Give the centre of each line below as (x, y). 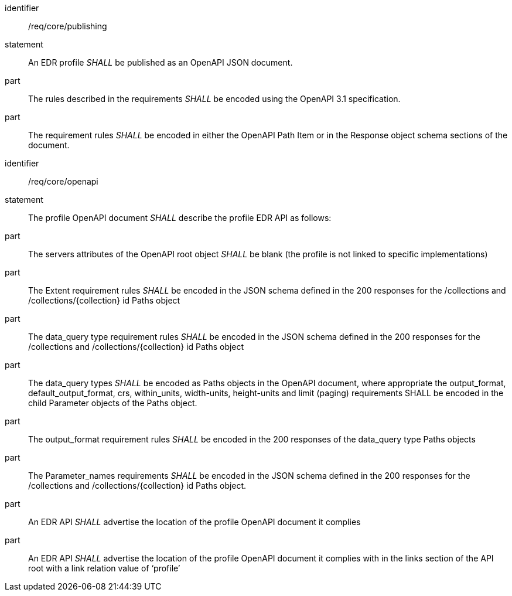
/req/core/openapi (63, 181)
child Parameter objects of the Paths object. (113, 403)
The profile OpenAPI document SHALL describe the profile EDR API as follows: (180, 218)
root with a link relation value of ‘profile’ (104, 568)
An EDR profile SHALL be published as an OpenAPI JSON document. (161, 62)
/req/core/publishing (68, 26)
